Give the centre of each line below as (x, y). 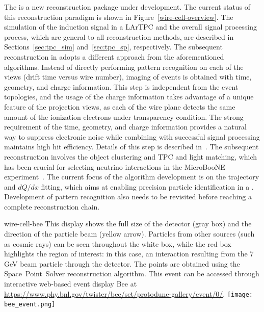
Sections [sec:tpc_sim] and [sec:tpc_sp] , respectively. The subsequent (113, 47)
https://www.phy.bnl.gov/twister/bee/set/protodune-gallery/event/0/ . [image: (129, 293)
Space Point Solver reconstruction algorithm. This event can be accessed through (132, 274)
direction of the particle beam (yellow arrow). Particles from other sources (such (129, 234)
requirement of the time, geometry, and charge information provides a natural (125, 127)
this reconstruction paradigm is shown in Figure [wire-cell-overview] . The (119, 17)
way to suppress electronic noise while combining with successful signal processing (132, 136)
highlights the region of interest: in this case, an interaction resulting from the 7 (129, 254)
